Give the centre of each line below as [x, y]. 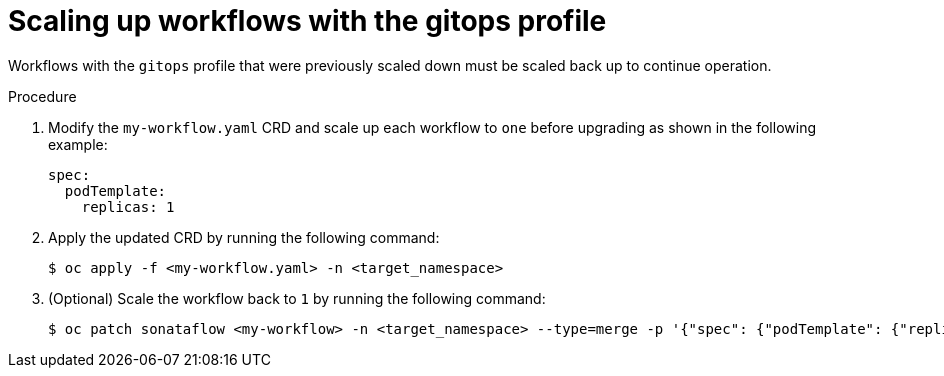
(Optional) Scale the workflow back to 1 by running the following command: [297, 298]
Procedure [42, 96]
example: [78, 144]
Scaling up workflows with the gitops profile [307, 21]
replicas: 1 [128, 206]
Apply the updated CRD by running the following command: [244, 237]
